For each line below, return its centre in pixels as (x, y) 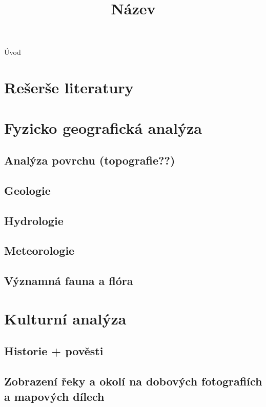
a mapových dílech (54, 396)
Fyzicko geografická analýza (103, 127)
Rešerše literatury (69, 87)
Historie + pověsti (54, 351)
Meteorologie (39, 250)
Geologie (27, 190)
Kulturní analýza (65, 318)
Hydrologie (34, 220)
